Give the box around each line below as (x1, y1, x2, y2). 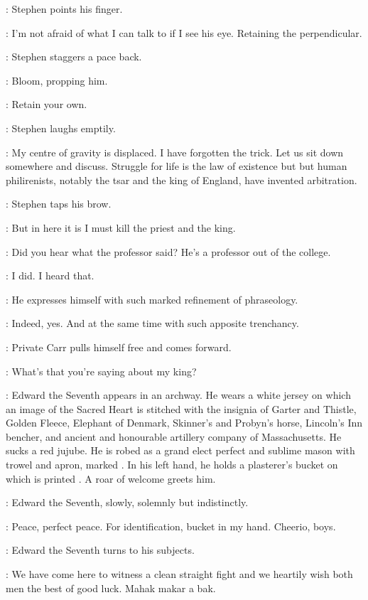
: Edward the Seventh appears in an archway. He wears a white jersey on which (6, 387, 351, 402)
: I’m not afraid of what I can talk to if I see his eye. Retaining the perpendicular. (6, 25, 362, 40)
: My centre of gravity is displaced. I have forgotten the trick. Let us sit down (6, 144, 344, 159)
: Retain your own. (6, 97, 87, 112)
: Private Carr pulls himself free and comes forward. (6, 339, 232, 354)
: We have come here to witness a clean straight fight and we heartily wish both (6, 567, 353, 582)
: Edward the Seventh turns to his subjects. (6, 542, 195, 557)
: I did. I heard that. (6, 268, 94, 283)
